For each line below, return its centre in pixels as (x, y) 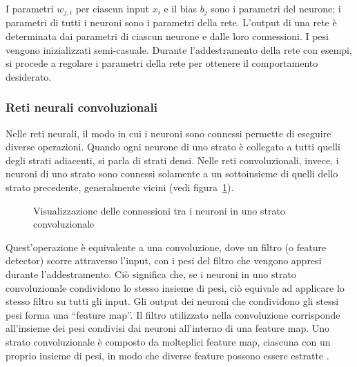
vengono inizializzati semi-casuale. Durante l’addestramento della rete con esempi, (179, 49)
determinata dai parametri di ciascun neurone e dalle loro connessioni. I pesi (167, 36)
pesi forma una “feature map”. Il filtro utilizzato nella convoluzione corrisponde (173, 314)
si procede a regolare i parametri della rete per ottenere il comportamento (162, 63)
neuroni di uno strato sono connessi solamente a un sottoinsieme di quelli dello (172, 173)
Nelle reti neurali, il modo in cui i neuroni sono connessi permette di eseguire (168, 133)
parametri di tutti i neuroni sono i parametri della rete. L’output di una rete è (171, 22)
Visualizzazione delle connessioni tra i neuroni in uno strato (159, 210)
